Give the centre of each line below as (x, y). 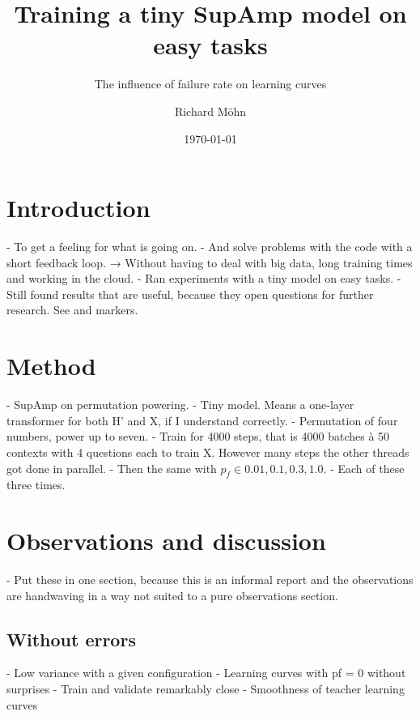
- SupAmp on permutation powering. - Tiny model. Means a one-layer (180, 405)
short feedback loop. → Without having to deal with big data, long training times (210, 262)
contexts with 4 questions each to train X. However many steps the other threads (208, 452)
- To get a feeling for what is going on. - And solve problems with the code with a (210, 247)
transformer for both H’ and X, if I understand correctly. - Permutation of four (202, 420)
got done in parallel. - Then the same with (112, 468)
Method (51, 366)
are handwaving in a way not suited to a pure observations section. (172, 595)
